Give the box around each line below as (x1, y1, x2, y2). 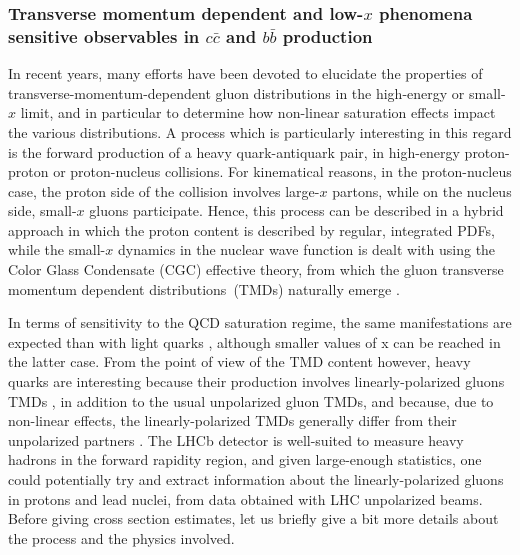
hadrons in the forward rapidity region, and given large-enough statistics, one (8, 449, 482, 470)
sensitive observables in (8, 23, 200, 48)
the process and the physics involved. (8, 527, 235, 548)
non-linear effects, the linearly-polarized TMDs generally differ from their (8, 410, 457, 431)
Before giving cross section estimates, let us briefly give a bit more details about (8, 508, 499, 529)
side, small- (8, 200, 77, 221)
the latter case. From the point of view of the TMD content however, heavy (8, 351, 471, 372)
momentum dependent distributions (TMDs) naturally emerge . (8, 278, 400, 299)
